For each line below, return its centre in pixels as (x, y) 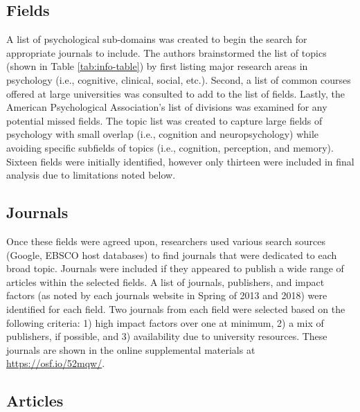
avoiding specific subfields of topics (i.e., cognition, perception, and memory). (170, 147)
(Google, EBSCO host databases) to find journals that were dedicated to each (172, 254)
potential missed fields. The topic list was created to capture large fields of (164, 120)
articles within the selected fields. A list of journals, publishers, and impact (165, 281)
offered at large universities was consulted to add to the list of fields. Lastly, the (175, 93)
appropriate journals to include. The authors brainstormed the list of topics (166, 52)
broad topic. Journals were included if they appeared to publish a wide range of (175, 268)
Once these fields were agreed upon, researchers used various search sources (166, 241)
